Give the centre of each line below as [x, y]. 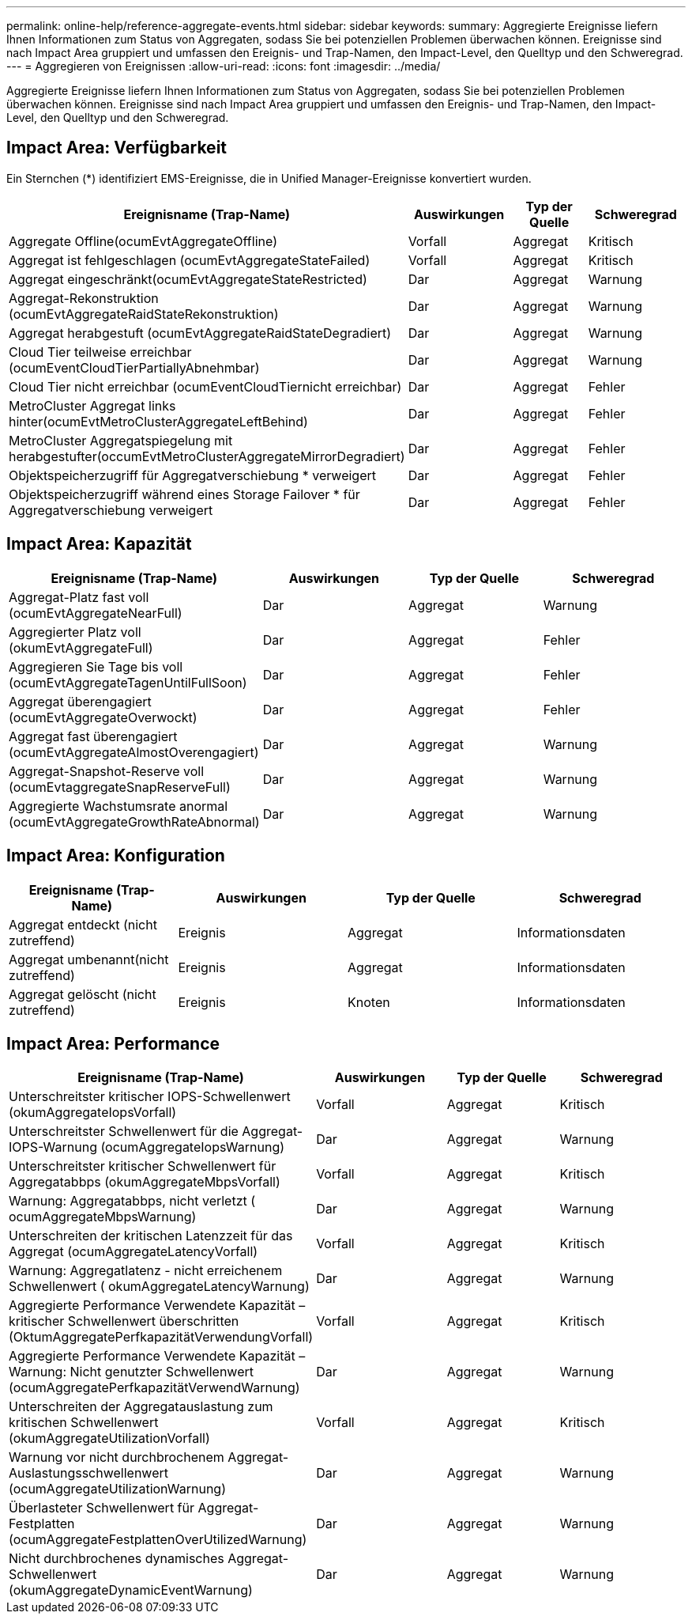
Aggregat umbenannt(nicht [89, 959]
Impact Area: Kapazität [99, 544]
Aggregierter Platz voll [75, 632]
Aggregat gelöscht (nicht [83, 994]
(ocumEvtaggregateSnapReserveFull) [120, 787]
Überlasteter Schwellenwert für [102, 1508]
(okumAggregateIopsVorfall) [93, 1113]
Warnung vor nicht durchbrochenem [117, 1457]
